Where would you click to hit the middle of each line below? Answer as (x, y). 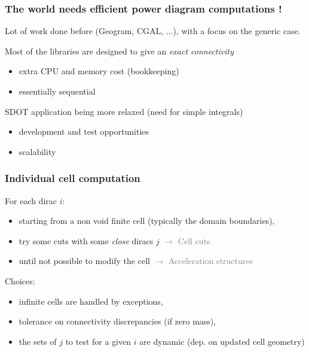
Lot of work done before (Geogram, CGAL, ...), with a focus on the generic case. (153, 31)
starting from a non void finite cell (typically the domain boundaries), (147, 221)
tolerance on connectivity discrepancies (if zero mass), (117, 321)
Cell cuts (194, 240)
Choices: (20, 280)
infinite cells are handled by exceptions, (91, 301)
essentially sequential (57, 91)
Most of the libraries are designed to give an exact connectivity (119, 51)
